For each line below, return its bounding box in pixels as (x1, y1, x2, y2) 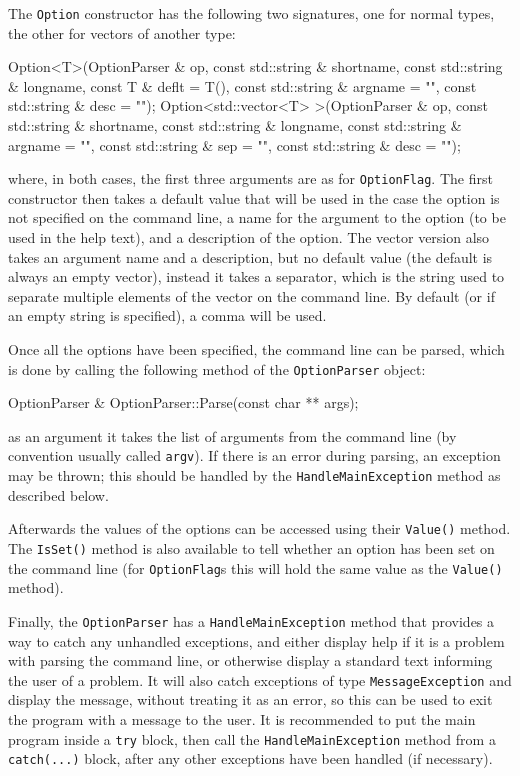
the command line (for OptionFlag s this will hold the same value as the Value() (8, 557, 503, 578)
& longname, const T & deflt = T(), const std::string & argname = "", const (8, 75, 477, 96)
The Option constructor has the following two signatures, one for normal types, (8, 3, 495, 23)
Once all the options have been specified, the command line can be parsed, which (8, 339, 505, 360)
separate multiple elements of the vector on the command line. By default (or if (8, 285, 495, 306)
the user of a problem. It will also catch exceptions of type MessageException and (8, 669, 512, 690)
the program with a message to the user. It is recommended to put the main (8, 709, 476, 730)
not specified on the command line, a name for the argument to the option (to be (8, 207, 506, 228)
